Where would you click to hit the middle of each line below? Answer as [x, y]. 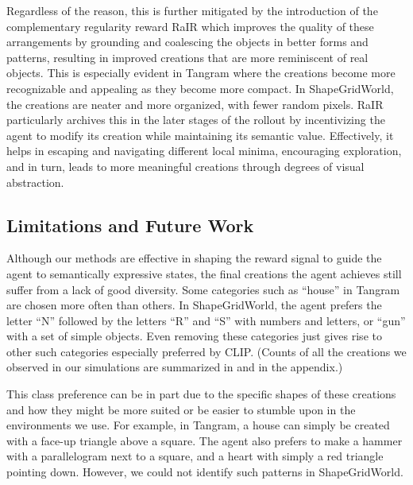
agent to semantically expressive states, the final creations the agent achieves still [204, 273]
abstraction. [35, 182]
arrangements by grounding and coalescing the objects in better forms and [187, 42]
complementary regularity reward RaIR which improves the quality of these [190, 26]
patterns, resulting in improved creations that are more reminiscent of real [187, 57]
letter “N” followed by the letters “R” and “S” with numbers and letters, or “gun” [206, 320]
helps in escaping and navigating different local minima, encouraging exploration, [204, 151]
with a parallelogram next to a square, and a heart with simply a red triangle [195, 456]
